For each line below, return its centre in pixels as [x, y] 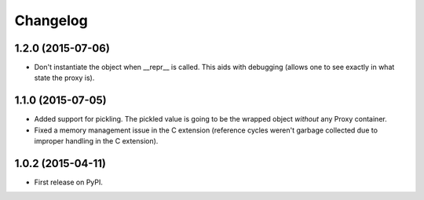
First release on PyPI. [69, 182]
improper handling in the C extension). [96, 141]
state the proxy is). [64, 78]
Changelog [51, 20]
